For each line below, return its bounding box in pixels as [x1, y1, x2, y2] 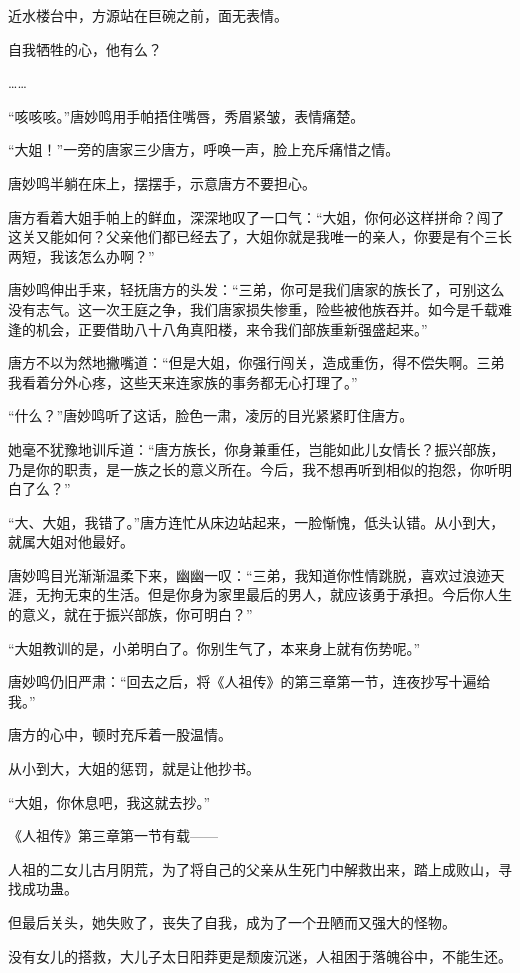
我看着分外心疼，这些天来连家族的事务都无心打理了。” [8, 371, 358, 392]
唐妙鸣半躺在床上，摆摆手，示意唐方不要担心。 [8, 172, 316, 193]
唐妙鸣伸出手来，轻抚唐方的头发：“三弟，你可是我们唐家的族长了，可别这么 [8, 279, 505, 300]
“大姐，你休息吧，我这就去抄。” [8, 791, 211, 812]
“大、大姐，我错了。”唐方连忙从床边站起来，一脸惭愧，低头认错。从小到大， [8, 511, 505, 532]
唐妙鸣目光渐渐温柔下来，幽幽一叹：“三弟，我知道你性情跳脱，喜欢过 [8, 564, 463, 585]
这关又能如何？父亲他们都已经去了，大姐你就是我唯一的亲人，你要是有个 [8, 226, 484, 247]
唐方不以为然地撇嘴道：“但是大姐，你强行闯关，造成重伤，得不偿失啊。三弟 [8, 352, 505, 373]
